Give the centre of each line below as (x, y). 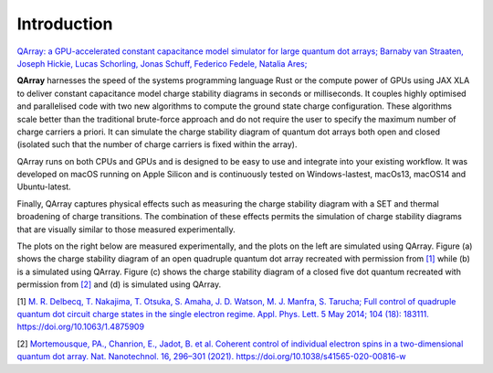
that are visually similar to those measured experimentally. (126, 229)
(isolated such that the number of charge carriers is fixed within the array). (157, 144)
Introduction (65, 24)
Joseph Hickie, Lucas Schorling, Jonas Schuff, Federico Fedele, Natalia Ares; (162, 63)
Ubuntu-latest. (44, 186)
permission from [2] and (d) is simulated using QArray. (119, 284)
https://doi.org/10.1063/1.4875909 (81, 327)
